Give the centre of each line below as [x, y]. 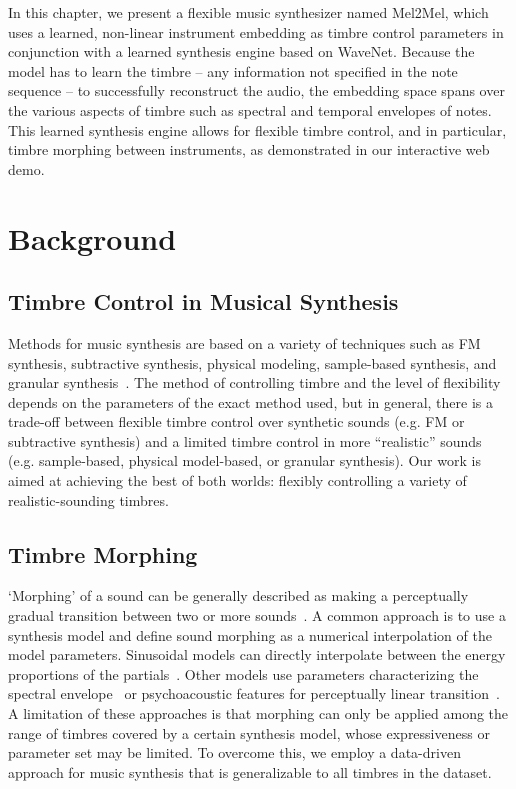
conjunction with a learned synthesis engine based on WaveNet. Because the [241, 51]
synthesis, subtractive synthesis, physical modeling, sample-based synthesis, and [252, 362]
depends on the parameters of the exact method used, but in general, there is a [251, 401]
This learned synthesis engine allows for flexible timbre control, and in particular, [257, 129]
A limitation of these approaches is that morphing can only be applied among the [258, 713]
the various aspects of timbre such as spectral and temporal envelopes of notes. [250, 109]
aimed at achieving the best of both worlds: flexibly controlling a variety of [237, 480]
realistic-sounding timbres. [88, 499]
